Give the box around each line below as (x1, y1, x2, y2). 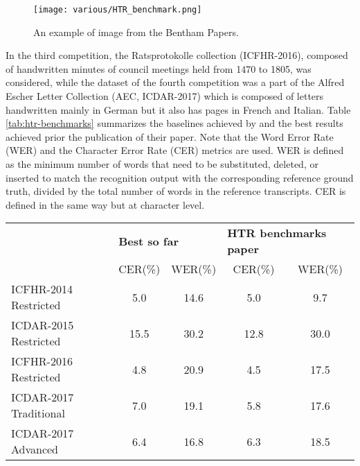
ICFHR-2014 (11, 281, 73, 297)
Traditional (11, 405, 65, 422)
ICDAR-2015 (11, 317, 74, 334)
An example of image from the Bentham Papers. (33, 24, 239, 39)
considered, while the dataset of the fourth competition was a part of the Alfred (6, 75, 345, 89)
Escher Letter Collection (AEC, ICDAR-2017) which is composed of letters (6, 89, 324, 103)
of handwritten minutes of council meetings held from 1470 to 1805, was (6, 61, 312, 76)
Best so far (118, 232, 179, 249)
